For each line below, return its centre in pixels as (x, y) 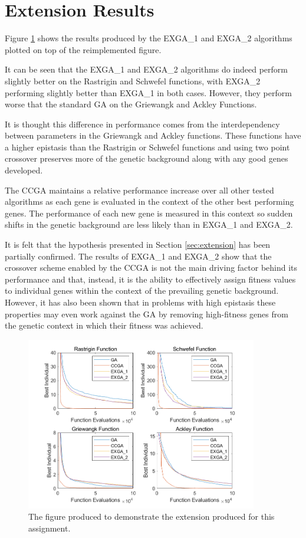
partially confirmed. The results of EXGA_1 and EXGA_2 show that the (138, 256)
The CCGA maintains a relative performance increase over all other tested (139, 190)
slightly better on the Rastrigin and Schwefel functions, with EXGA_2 (133, 81)
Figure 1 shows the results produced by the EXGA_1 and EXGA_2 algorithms (149, 38)
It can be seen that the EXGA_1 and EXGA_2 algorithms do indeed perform (146, 69)
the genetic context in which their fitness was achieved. (104, 325)
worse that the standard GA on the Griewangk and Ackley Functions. (131, 104)
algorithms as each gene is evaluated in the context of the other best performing (149, 201)
